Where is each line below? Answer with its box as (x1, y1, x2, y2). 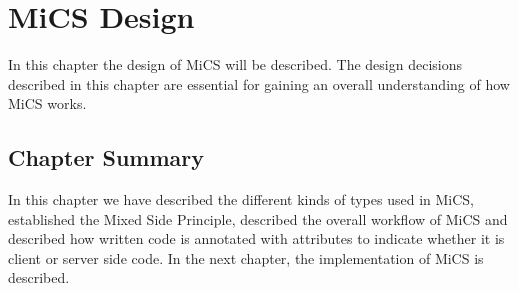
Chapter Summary (8, 142, 204, 173)
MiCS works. (8, 93, 87, 114)
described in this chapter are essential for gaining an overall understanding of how (8, 73, 510, 94)
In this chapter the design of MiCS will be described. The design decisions (8, 54, 462, 75)
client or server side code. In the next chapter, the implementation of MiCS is (8, 247, 484, 268)
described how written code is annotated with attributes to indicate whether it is (8, 228, 505, 249)
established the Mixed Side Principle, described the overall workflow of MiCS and (8, 208, 508, 229)
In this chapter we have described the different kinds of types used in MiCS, (8, 189, 474, 210)
